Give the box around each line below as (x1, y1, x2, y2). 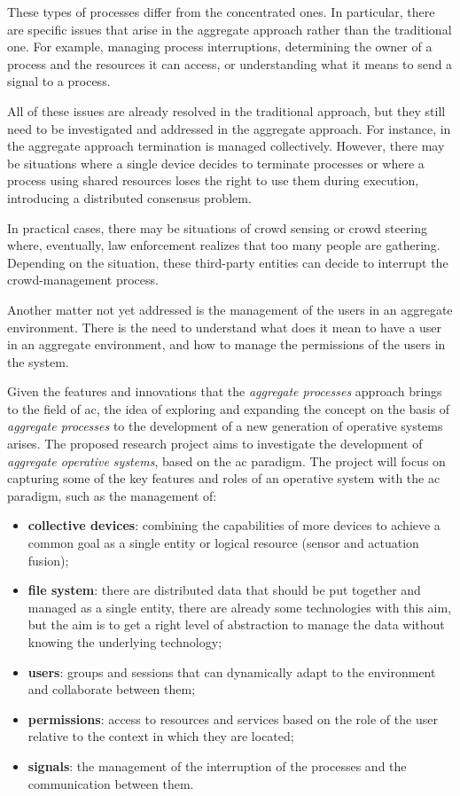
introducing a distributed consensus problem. (7, 188, 252, 207)
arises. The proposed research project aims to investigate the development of (7, 434, 423, 453)
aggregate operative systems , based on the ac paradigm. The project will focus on (7, 451, 446, 470)
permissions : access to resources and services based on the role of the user (27, 709, 438, 728)
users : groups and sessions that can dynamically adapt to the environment (27, 662, 436, 681)
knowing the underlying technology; (27, 633, 222, 651)
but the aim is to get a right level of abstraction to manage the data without (27, 615, 445, 634)
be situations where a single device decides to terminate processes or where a (7, 153, 425, 172)
